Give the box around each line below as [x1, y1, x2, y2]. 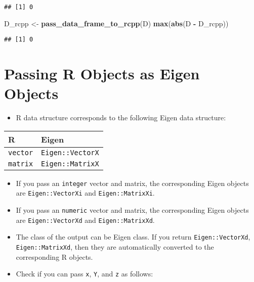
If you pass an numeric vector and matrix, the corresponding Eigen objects [16, 205, 249, 215]
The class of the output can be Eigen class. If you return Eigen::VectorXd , [16, 231, 250, 242]
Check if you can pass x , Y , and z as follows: [16, 268, 153, 279]
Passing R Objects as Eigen [4, 63, 200, 84]
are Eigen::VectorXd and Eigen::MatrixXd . [16, 214, 155, 225]
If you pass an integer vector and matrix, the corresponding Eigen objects [16, 177, 249, 188]
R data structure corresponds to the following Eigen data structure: [16, 112, 226, 123]
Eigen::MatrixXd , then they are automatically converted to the [16, 242, 214, 252]
